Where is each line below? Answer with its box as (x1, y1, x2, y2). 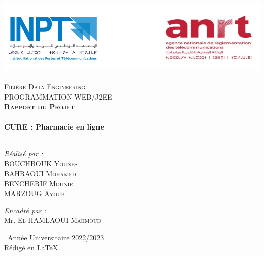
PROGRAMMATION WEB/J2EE (4, 91, 112, 102)
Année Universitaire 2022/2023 (7, 232, 104, 242)
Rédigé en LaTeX (4, 242, 58, 252)
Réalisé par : (4, 148, 43, 158)
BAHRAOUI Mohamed (4, 168, 76, 179)
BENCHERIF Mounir (4, 178, 73, 188)
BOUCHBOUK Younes (4, 158, 78, 169)
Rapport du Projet (4, 101, 75, 112)
